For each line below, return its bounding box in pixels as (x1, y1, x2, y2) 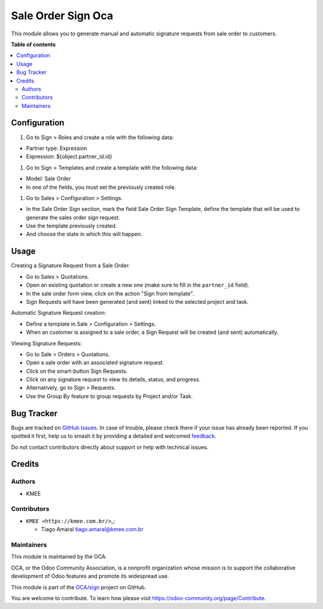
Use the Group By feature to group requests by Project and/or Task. (26, 393, 193, 400)
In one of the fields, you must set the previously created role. (26, 183, 176, 191)
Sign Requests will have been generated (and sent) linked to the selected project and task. (26, 298, 249, 305)
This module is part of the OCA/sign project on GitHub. (11, 583, 147, 590)
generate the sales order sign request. (26, 213, 121, 221)
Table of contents (11, 41, 56, 48)
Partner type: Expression (26, 144, 87, 152)
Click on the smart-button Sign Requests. (26, 367, 128, 375)
